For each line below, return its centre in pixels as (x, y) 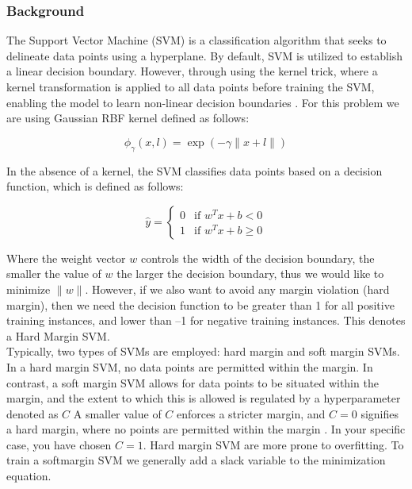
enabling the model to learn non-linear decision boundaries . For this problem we (203, 102)
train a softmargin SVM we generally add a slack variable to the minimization (196, 460)
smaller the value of (54, 273)
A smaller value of (117, 413)
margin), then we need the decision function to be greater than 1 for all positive (200, 304)
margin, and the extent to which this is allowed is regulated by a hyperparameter (204, 398)
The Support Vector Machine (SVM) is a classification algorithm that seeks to (196, 40)
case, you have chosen (59, 444)
